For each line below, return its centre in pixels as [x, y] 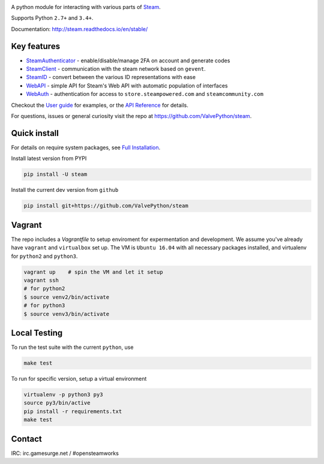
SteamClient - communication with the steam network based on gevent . [116, 69]
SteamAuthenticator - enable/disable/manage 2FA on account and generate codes [128, 61]
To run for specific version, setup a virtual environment [79, 378]
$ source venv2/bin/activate [67, 297]
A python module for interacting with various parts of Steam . [86, 7]
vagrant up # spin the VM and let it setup [93, 272]
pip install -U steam [55, 174]
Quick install [35, 133]
